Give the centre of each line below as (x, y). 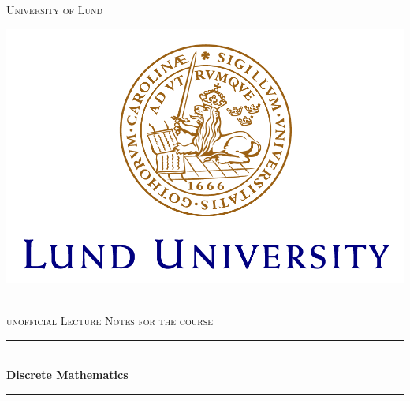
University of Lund (55, 9)
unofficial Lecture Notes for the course (110, 321)
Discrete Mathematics (67, 375)
